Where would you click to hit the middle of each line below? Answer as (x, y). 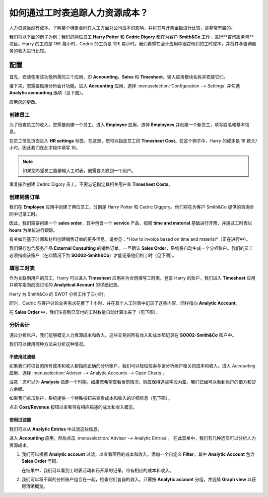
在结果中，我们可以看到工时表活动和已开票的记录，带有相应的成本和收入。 (98, 470)
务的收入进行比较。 (29, 51)
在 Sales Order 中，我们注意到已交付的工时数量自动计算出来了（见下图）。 (85, 312)
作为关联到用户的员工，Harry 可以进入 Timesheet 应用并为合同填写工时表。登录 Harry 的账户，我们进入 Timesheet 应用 (132, 278)
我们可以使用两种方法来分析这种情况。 (48, 344)
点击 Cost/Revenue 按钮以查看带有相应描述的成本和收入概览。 (73, 407)
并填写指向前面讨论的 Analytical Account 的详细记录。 (66, 285)
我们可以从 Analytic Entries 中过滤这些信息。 (56, 429)
